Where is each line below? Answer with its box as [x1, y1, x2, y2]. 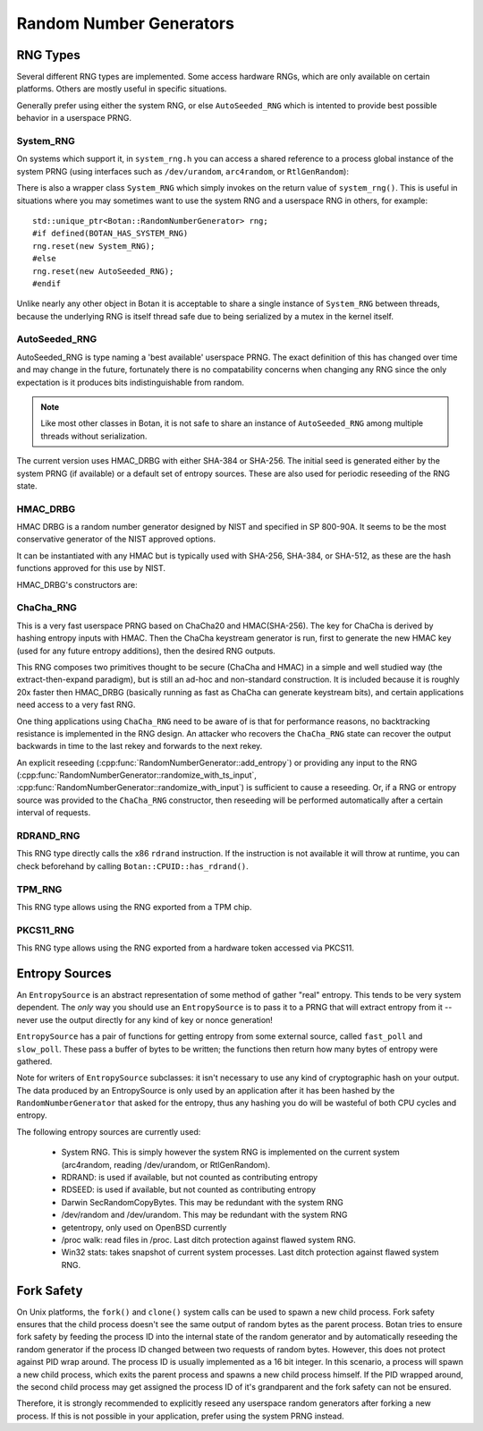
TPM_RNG [16, 882, 63, 895]
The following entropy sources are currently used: [16, 1126, 201, 1137]
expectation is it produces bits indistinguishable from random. [16, 377, 245, 388]
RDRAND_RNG [16, 830, 80, 842]
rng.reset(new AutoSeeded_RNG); [32, 266, 174, 277]
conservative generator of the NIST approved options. [16, 533, 216, 545]
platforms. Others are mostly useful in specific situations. [16, 83, 227, 94]
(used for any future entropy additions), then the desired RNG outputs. [16, 645, 276, 656]
